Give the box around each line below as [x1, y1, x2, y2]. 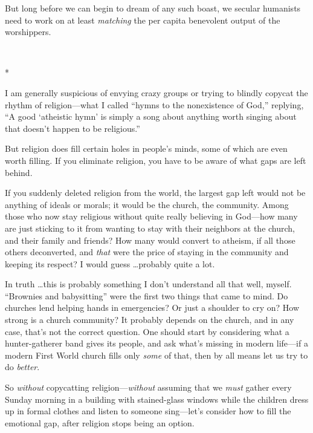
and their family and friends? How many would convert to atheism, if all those [5, 233, 295, 246]
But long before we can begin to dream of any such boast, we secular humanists [5, 2, 301, 14]
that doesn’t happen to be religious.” [5, 122, 140, 134]
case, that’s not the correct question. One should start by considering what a [5, 325, 289, 337]
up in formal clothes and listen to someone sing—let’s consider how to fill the [5, 405, 291, 417]
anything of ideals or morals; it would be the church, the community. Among [5, 198, 289, 210]
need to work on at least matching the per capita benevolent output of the [5, 13, 280, 26]
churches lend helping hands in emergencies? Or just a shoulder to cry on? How [5, 301, 300, 314]
